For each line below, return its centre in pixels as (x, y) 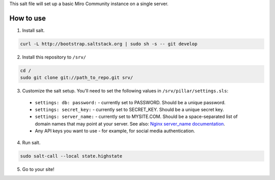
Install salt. (34, 30)
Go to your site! (38, 169)
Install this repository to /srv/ (54, 57)
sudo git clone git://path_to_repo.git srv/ (77, 78)
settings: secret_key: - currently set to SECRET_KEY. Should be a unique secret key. (129, 110)
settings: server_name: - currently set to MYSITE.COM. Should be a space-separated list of (136, 116)
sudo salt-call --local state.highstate (71, 156)
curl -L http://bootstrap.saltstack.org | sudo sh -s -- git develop (109, 44)
